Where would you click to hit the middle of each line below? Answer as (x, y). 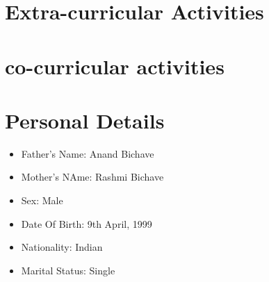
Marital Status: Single (68, 270)
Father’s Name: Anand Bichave (88, 153)
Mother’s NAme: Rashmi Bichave (92, 177)
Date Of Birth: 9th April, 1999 (87, 223)
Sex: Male (42, 200)
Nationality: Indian (62, 247)
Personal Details (85, 120)
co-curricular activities (115, 66)
